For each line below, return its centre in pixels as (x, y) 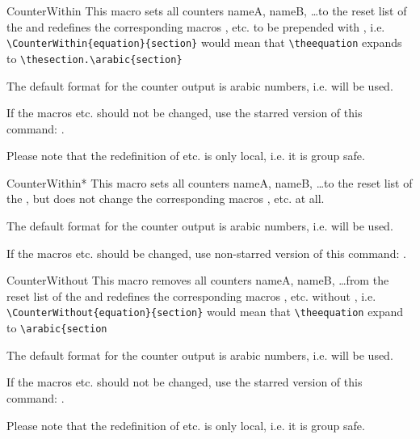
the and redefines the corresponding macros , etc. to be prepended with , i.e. (196, 26)
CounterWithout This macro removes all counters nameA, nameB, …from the (198, 280)
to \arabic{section (57, 328)
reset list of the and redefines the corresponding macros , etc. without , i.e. (191, 295)
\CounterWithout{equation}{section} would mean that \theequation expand (205, 312)
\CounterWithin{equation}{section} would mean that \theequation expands (204, 42)
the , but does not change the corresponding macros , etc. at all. (166, 198)
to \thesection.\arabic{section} (94, 58)
